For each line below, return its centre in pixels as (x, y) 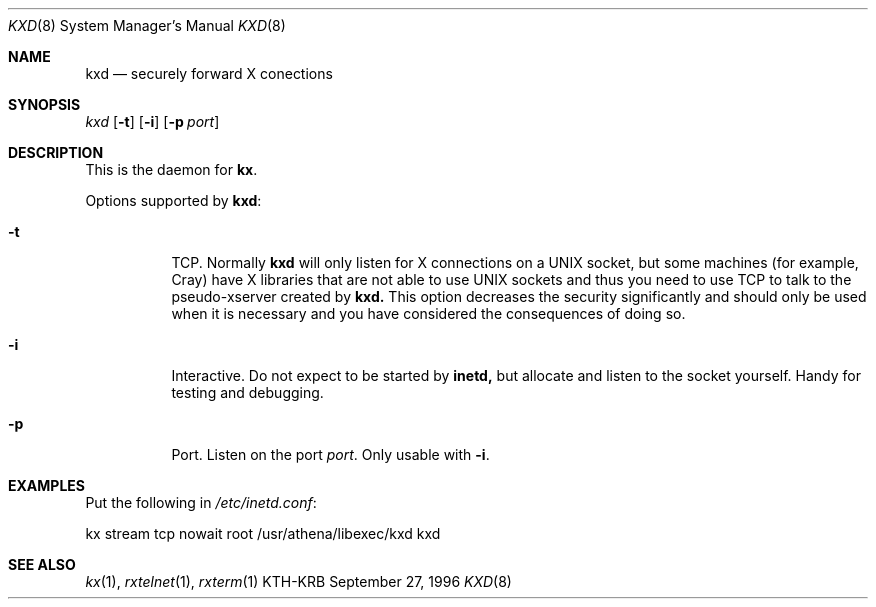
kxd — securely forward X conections (209, 73)
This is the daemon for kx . (171, 169)
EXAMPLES (46, 485)
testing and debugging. (247, 392)
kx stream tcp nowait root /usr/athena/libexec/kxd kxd (263, 533)
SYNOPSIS (44, 104)
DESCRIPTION (56, 152)
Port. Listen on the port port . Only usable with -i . (330, 454)
